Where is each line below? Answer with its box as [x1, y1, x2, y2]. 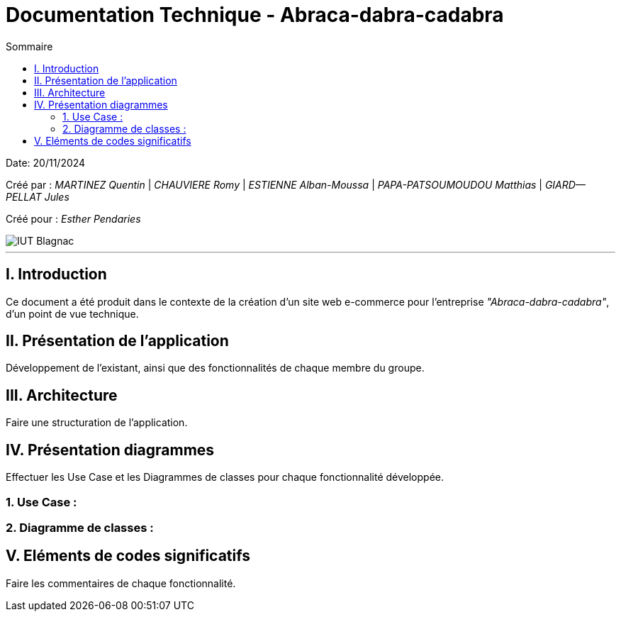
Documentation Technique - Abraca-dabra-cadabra [6, 3, 504, 27]
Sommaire [6, 40, 53, 52]
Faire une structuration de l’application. [6, 416, 188, 429]
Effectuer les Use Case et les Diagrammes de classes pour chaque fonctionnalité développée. [6, 471, 444, 484]
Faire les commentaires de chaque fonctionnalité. [6, 577, 236, 589]
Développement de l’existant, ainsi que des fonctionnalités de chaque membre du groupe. [6, 362, 425, 374]
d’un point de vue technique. [6, 307, 139, 320]
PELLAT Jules [6, 190, 69, 203]
